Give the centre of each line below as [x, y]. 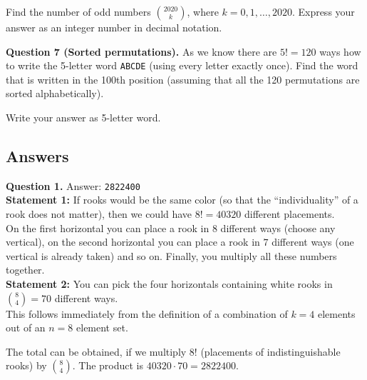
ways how [340, 51]
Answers [37, 156]
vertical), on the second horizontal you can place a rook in [133, 242]
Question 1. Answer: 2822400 [73, 185]
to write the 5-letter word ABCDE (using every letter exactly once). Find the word [182, 65]
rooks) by [26, 365]
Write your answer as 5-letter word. [83, 117]
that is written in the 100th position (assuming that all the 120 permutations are [183, 79]
